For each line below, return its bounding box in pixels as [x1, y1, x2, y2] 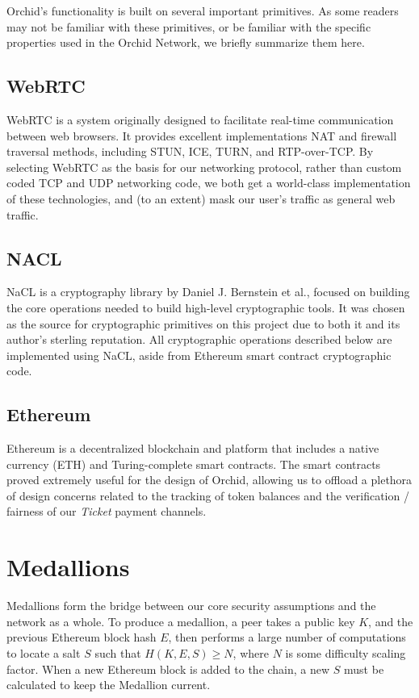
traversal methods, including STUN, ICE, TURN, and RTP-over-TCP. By [6, 143, 374, 160]
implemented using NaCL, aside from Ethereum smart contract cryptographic [6, 346, 392, 363]
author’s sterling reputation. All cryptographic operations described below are [6, 331, 392, 348]
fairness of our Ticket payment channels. [6, 503, 207, 520]
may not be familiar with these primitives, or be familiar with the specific [6, 18, 371, 35]
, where [233, 644, 269, 661]
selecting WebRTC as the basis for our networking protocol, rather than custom [6, 158, 402, 175]
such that [94, 644, 141, 661]
